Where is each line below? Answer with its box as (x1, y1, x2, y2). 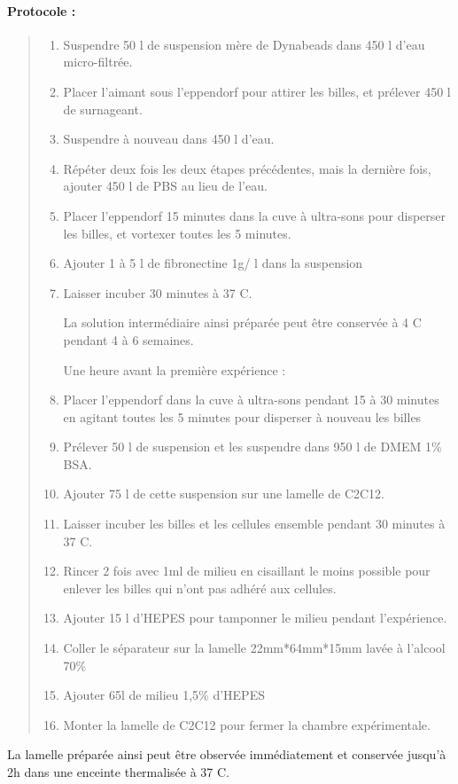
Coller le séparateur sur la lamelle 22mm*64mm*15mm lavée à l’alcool (63, 639, 446, 657)
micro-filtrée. (63, 52, 133, 71)
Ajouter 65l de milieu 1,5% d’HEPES (63, 686, 265, 704)
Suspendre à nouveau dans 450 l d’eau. (63, 129, 275, 148)
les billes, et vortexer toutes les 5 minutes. (63, 223, 291, 242)
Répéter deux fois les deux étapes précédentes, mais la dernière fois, (63, 159, 431, 177)
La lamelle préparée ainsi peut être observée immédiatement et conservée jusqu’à (7, 745, 446, 764)
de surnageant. (63, 99, 143, 118)
